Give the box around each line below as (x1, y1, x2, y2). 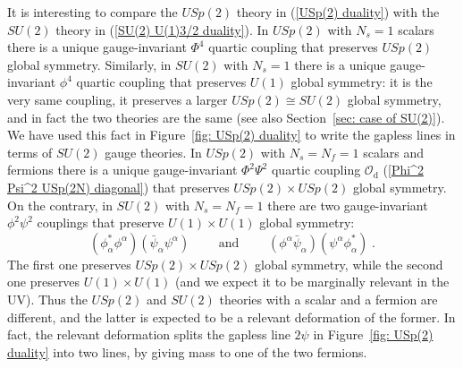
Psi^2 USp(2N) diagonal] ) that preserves (7, 177, 230, 196)
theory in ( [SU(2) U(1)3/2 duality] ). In (55, 20, 269, 39)
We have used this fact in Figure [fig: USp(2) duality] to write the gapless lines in (7, 125, 456, 144)
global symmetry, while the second (255, 254, 443, 273)
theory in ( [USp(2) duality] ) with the (236, 3, 440, 21)
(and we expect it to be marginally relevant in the (175, 272, 450, 291)
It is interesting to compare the (7, 3, 178, 21)
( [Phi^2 (383, 160, 424, 179)
